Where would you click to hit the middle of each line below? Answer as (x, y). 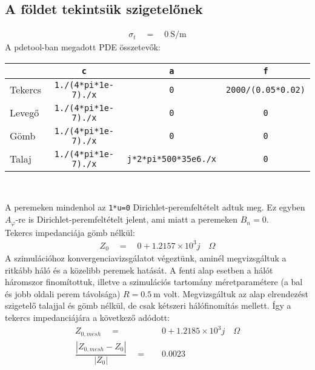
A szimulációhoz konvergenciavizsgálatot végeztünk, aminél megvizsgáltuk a (146, 258)
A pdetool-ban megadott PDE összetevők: (83, 47)
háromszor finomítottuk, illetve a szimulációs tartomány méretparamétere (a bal (154, 282)
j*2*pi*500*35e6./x (172, 159)
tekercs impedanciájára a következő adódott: (87, 318)
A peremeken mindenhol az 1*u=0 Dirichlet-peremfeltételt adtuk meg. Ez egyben (155, 207)
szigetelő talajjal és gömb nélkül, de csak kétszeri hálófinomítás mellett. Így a (148, 305)
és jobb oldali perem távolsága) (63, 293)
